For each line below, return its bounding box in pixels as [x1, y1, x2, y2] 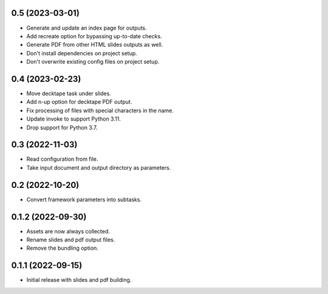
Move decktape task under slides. [26, 90, 112, 97]
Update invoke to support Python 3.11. [26, 115, 121, 122]
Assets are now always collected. [26, 227, 111, 235]
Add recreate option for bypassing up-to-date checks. [26, 32, 162, 39]
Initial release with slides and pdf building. [26, 276, 132, 284]
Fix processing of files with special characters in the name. [26, 107, 174, 114]
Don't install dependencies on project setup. [26, 49, 138, 57]
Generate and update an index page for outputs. [26, 24, 147, 32]
